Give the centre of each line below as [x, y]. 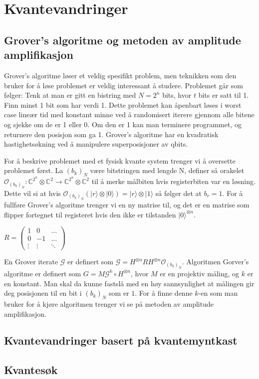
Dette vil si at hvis [32, 193]
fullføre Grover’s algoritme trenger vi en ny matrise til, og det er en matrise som [127, 205]
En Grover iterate [31, 262]
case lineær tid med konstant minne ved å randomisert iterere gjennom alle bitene [129, 114]
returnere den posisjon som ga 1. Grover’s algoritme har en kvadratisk [111, 134]
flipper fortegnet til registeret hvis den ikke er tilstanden [90, 214]
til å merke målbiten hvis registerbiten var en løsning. [173, 181]
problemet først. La [34, 170]
